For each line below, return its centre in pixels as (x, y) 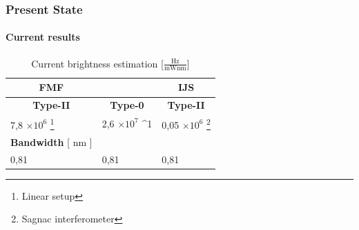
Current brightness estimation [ (97, 63)
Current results (43, 37)
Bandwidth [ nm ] (51, 142)
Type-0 (127, 105)
